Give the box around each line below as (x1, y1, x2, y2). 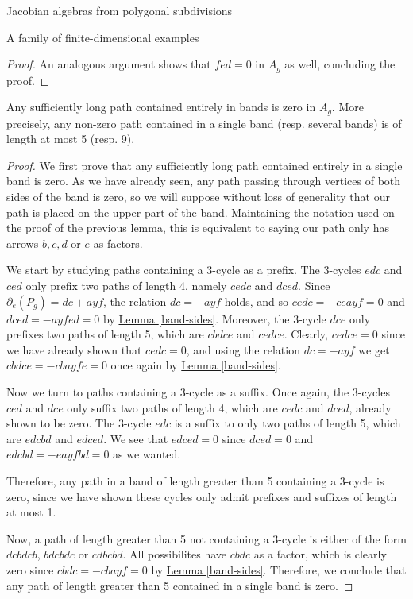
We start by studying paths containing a (6, 261, 203, 278)
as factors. (93, 234, 143, 251)
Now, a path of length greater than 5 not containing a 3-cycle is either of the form (6, 530, 407, 547)
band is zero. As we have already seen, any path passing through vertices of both (6, 172, 401, 189)
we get (358, 341, 390, 357)
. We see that (103, 430, 168, 446)
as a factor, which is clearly (253, 546, 387, 562)
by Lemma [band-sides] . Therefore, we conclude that (151, 561, 407, 578)
